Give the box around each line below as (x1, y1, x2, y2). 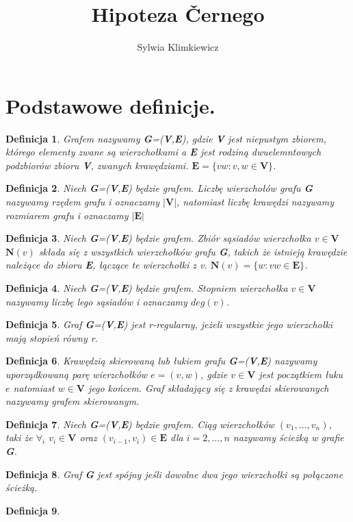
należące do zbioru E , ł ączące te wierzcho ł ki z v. (5, 258, 207, 272)
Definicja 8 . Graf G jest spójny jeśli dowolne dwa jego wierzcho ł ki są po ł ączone (5, 467, 343, 481)
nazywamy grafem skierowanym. (5, 394, 140, 408)
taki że (5, 430, 33, 445)
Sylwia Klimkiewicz (137, 40, 219, 54)
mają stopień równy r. (5, 330, 98, 345)
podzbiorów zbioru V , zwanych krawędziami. (5, 158, 189, 172)
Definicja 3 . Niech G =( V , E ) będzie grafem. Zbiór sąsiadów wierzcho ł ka (5, 231, 311, 245)
